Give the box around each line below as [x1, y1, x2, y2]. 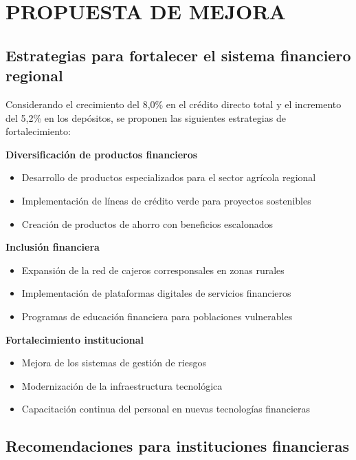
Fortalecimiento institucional [5, 332, 144, 346]
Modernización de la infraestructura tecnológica [21, 378, 223, 393]
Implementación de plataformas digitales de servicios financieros [21, 286, 291, 300]
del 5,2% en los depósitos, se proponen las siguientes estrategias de [5, 110, 286, 125]
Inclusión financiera [5, 240, 100, 254]
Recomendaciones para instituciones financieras [5, 435, 350, 457]
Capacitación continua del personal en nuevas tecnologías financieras [21, 401, 311, 416]
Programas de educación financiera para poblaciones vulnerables [21, 309, 293, 323]
